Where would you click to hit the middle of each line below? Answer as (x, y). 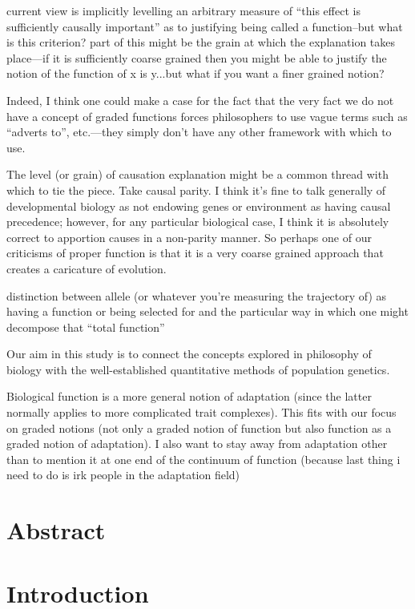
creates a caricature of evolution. (87, 268)
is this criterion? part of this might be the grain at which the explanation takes (201, 42)
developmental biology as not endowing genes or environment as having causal (199, 206)
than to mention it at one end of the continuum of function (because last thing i (203, 459)
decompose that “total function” (86, 327)
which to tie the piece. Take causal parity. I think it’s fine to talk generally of (196, 190)
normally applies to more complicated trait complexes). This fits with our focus (201, 412)
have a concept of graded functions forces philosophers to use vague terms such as (207, 116)
